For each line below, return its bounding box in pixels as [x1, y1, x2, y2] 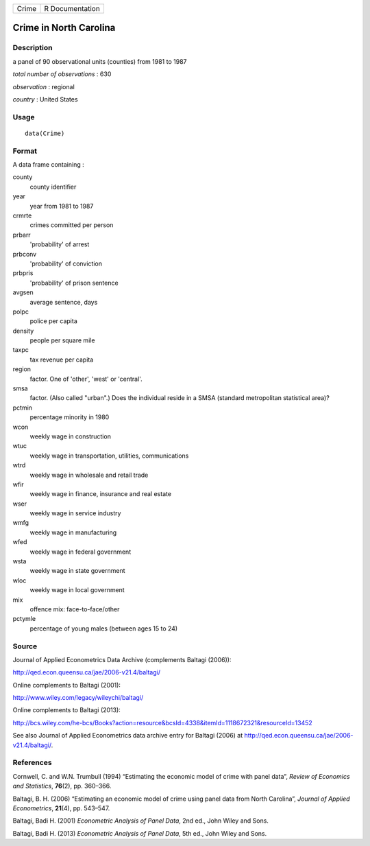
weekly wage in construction [29, 432, 111, 440]
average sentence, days [29, 298, 98, 306]
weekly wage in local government [29, 586, 125, 594]
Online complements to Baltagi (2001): [12, 681, 121, 689]
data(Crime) [25, 129, 65, 137]
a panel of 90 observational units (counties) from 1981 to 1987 [12, 57, 187, 65]
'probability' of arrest [29, 240, 90, 248]
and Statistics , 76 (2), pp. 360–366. [12, 782, 112, 790]
